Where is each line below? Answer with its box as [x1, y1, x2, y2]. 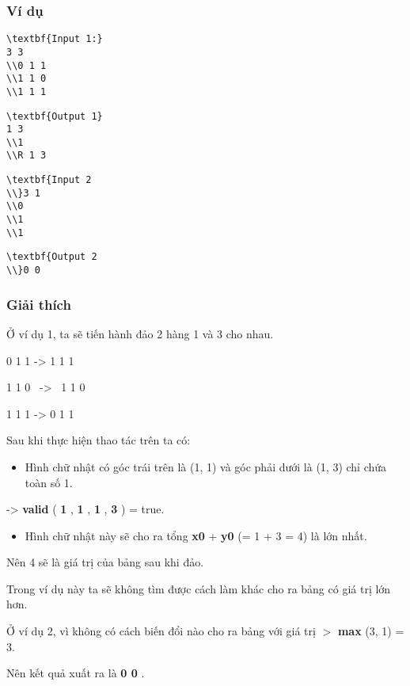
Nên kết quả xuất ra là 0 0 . [6, 665, 145, 681]
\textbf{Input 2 [6, 174, 92, 186]
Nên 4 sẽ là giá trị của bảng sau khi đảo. [6, 554, 204, 570]
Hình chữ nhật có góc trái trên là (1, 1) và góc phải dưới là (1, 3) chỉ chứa [25, 458, 387, 474]
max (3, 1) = [337, 623, 404, 639]
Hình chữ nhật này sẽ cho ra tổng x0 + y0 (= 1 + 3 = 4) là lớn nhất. [25, 527, 367, 543]
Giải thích [6, 294, 71, 314]
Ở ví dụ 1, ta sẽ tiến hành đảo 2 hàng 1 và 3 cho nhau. [6, 325, 274, 341]
